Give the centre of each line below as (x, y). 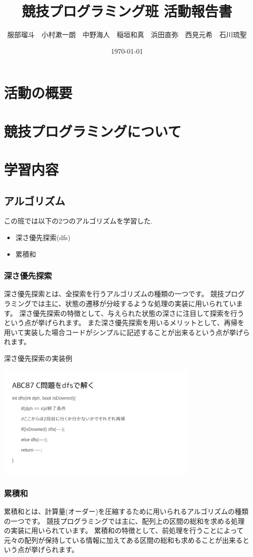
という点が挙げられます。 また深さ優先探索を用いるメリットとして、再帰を (124, 323)
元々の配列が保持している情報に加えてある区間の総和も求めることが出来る (123, 540)
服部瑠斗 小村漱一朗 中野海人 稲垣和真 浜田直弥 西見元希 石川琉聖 (127, 34)
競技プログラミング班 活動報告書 (127, 11)
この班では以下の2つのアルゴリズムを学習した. (78, 221)
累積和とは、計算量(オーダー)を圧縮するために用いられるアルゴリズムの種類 (126, 511)
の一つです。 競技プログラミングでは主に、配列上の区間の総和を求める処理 (124, 521)
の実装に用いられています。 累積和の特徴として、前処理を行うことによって (124, 530)
